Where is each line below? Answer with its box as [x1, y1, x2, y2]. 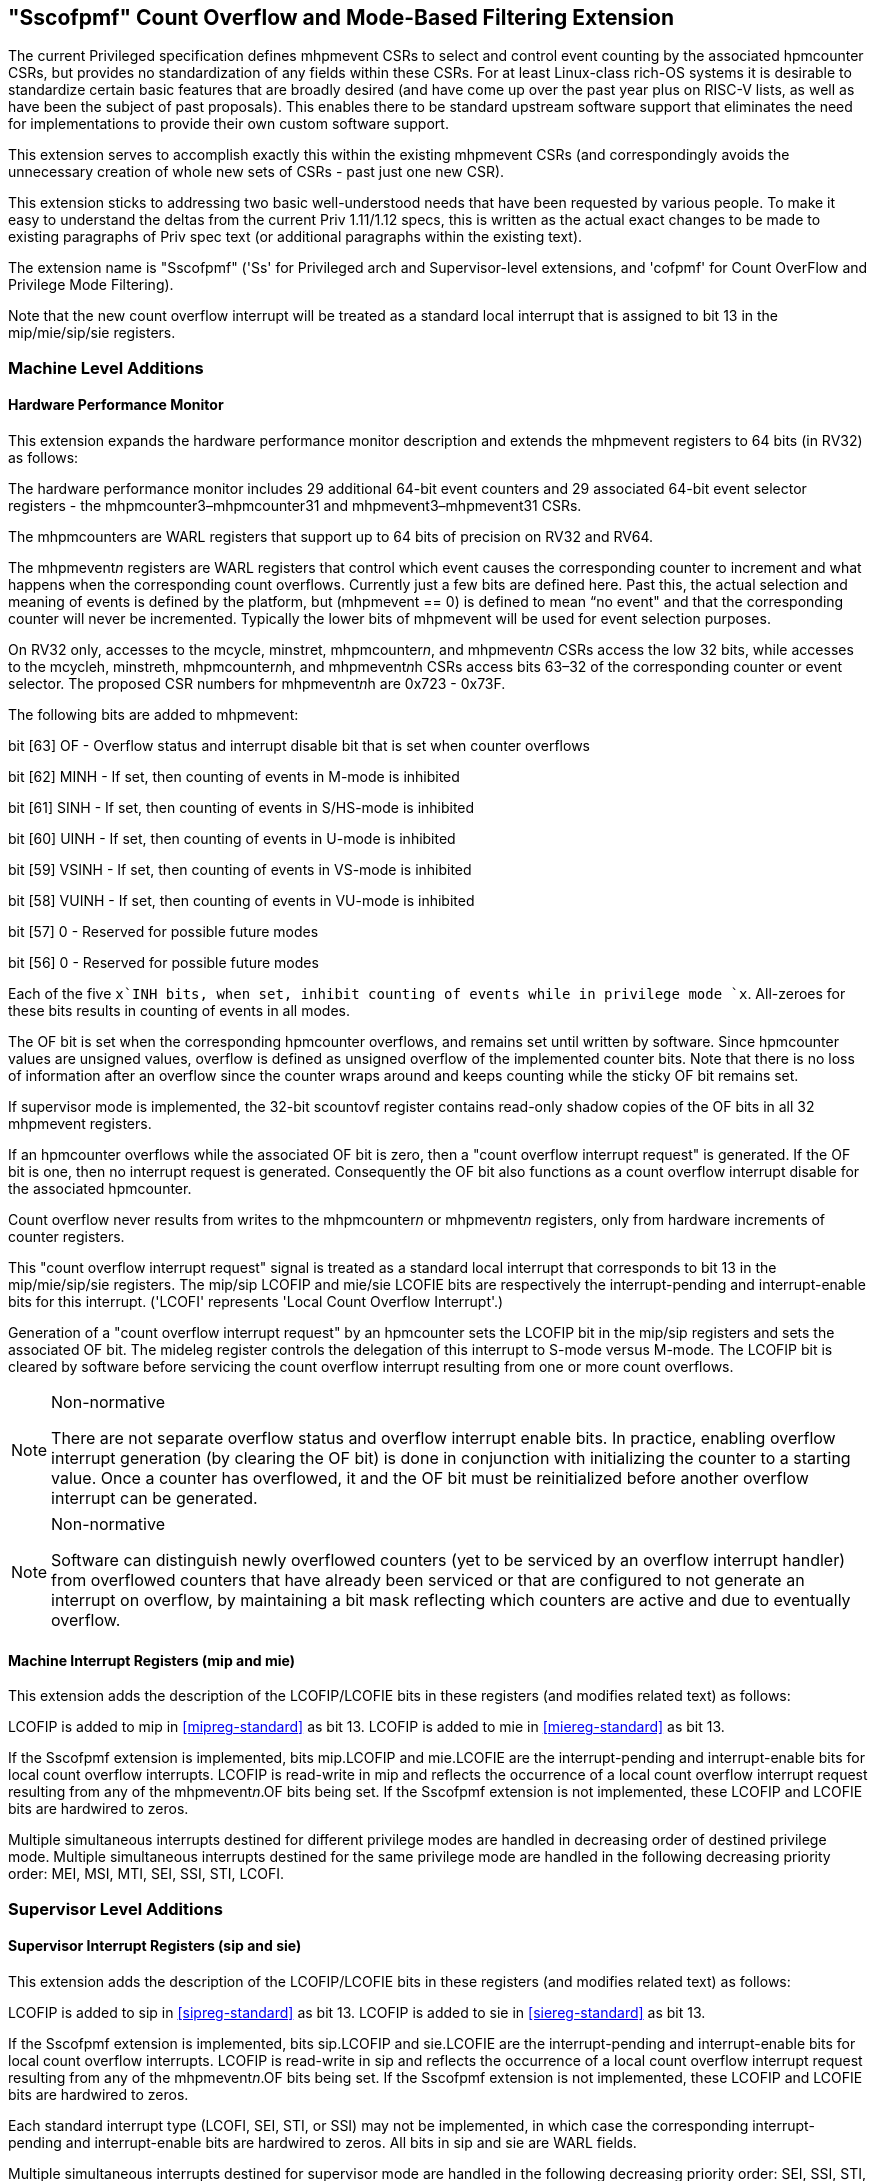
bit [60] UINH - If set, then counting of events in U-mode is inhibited [8, 830, 456, 848]
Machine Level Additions [8, 357, 204, 378]
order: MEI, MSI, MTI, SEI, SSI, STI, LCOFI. [8, 1865, 284, 1883]
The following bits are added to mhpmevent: [8, 706, 299, 724]
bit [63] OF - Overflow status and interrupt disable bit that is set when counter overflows [8, 737, 590, 755]
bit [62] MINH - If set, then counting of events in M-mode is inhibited [8, 768, 460, 786]
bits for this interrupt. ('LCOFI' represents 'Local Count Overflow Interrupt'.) [8, 1293, 504, 1311]
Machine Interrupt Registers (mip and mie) [8, 1651, 296, 1669]
